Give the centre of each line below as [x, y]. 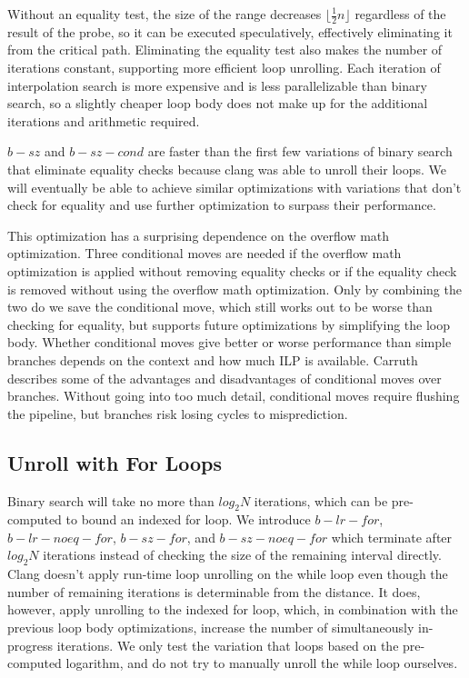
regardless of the [400, 14]
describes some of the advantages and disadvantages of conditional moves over [225, 378]
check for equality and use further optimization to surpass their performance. [222, 205]
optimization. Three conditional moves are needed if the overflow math [205, 253]
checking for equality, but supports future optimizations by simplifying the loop [229, 324]
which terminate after [392, 537]
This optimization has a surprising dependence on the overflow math [199, 235]
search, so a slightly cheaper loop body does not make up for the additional [218, 103]
